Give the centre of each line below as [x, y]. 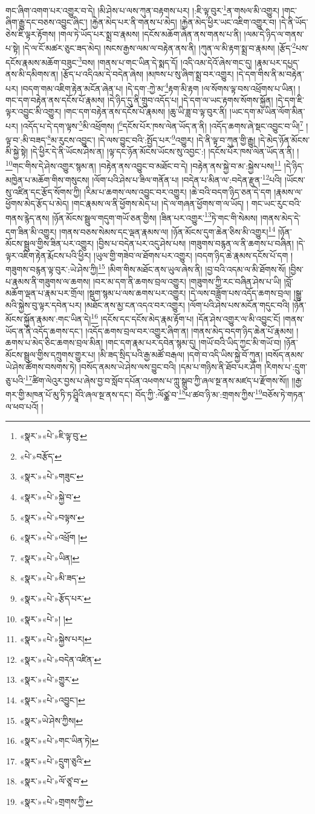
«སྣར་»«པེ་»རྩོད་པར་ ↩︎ [55, 598]
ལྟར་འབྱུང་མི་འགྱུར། [34, 112]
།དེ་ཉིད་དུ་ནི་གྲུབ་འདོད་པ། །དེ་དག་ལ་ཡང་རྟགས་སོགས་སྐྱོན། [190, 99]
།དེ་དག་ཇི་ [290, 99]
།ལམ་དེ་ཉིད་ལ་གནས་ [274, 34]
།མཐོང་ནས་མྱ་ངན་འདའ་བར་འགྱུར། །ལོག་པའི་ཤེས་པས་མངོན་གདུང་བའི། [187, 304]
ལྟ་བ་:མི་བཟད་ [27, 139]
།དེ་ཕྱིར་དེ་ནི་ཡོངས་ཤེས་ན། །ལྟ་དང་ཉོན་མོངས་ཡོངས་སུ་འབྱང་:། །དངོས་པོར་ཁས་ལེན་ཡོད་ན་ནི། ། [165, 151]
